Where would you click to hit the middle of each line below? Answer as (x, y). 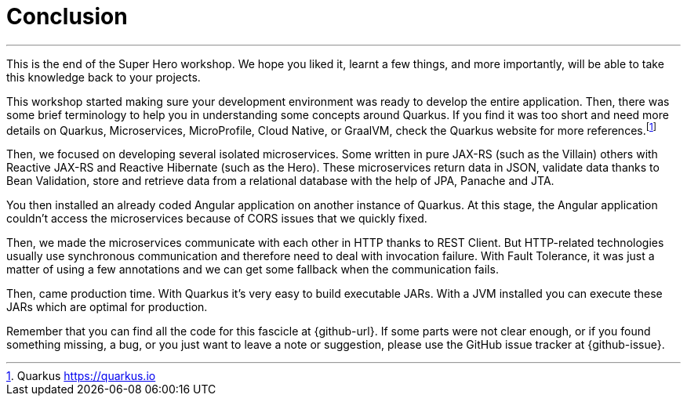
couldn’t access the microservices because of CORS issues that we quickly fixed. (217, 219)
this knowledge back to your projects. (104, 77)
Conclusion (67, 16)
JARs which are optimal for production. (107, 307)
